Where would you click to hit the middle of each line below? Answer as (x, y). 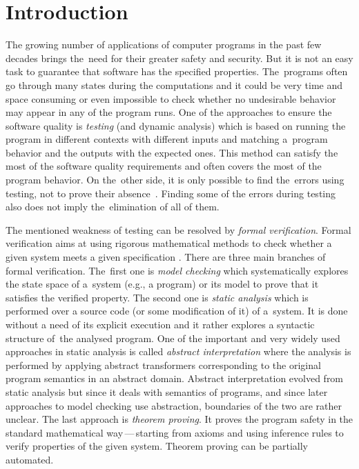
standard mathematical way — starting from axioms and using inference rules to (175, 432)
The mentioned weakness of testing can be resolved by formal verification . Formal (178, 229)
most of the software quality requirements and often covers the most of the (164, 166)
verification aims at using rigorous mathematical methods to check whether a (169, 243)
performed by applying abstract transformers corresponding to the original (163, 365)
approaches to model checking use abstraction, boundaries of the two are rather (174, 405)
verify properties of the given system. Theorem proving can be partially (157, 446)
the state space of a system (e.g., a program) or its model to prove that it (162, 284)
